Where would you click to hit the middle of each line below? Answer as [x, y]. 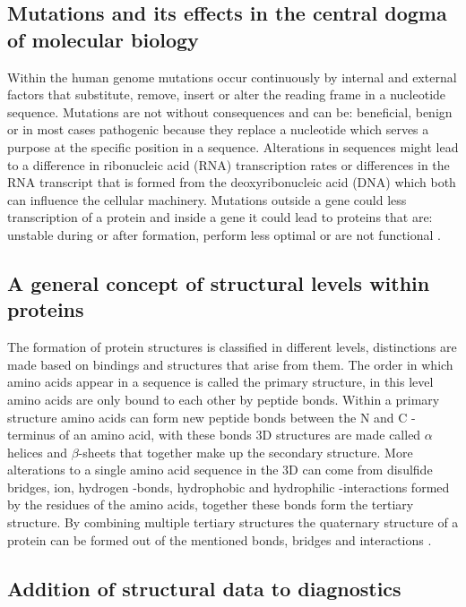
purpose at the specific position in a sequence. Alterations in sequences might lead [233, 146]
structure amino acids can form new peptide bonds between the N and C [207, 417]
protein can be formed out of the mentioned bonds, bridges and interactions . [220, 539]
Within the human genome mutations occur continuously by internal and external [232, 77]
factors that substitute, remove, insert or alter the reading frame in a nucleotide [227, 94]
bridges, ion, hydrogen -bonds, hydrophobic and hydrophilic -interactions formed [229, 487]
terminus [31, 435]
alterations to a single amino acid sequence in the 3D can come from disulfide [220, 470]
